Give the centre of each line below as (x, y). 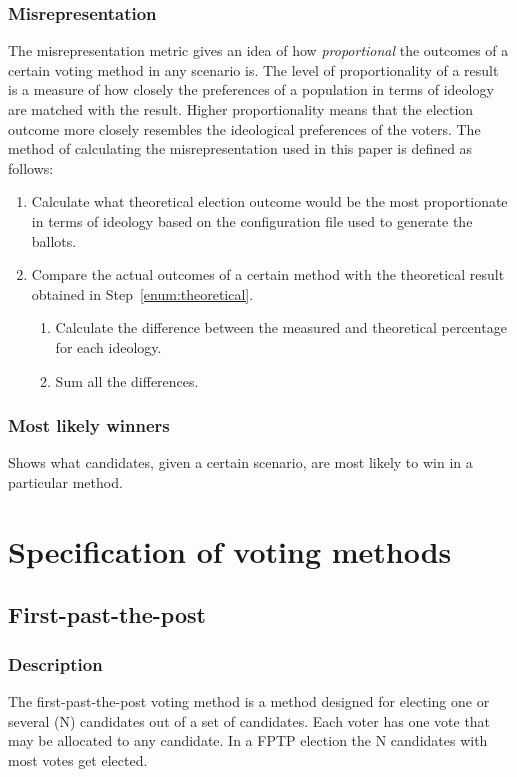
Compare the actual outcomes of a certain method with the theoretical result (268, 274)
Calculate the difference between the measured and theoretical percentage (281, 327)
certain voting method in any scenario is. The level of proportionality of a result (253, 69)
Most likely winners (89, 425)
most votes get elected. (78, 759)
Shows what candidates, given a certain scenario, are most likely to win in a (240, 462)
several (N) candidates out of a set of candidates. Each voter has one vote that (249, 720)
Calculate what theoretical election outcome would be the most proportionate (269, 201)
